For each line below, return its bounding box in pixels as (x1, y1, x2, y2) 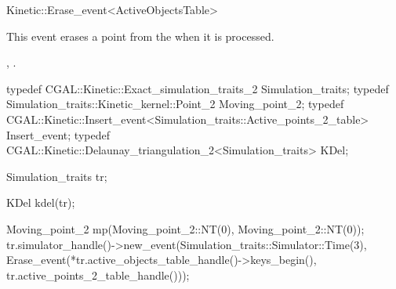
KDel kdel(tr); (6, 194, 75, 211)
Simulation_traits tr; (6, 168, 107, 184)
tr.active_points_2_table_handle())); (6, 266, 190, 283)
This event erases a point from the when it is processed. (6, 27, 274, 44)
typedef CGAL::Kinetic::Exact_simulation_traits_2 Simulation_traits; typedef (6, 80, 389, 96)
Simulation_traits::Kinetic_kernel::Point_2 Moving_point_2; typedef (6, 96, 344, 112)
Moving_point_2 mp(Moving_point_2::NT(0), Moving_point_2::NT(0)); (6, 220, 365, 237)
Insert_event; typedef (6, 126, 110, 143)
